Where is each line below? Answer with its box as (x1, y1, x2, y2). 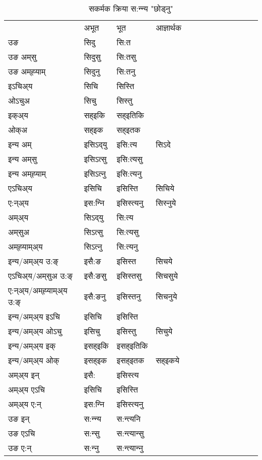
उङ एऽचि (8, 427, 35, 439)
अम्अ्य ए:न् (8, 398, 41, 410)
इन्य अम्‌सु (8, 153, 37, 165)
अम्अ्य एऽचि (8, 384, 45, 395)
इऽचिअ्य (8, 80, 33, 92)
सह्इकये (156, 354, 179, 366)
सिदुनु (84, 65, 100, 77)
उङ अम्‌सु (8, 51, 37, 62)
